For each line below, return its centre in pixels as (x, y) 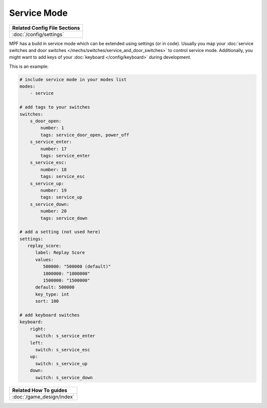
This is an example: (29, 66)
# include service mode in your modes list (73, 79)
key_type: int (52, 294)
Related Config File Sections (46, 28)
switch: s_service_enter (66, 336)
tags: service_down (64, 218)
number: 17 (53, 149)
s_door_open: (46, 121)
